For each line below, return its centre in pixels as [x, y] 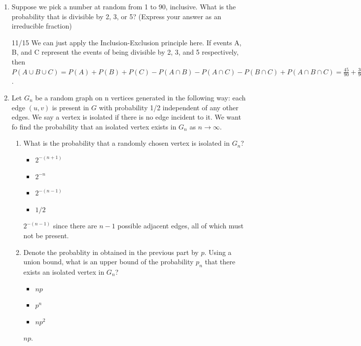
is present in [71, 107]
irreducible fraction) [42, 26]
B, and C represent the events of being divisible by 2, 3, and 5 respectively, [125, 52]
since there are [75, 226]
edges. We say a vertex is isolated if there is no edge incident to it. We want [126, 117]
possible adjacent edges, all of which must [180, 226]
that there [220, 262]
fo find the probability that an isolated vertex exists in [94, 126]
